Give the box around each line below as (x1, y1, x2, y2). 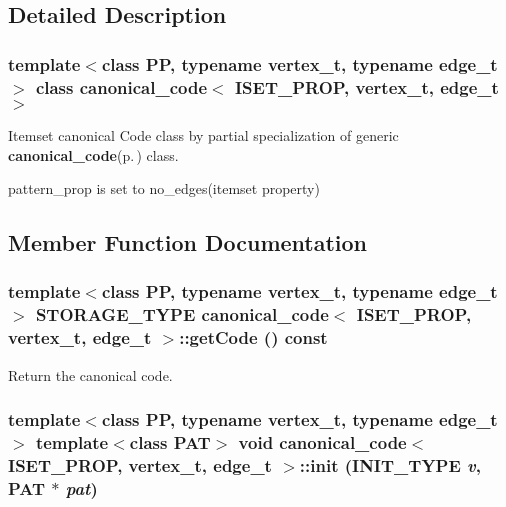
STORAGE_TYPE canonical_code (35, 302, 329, 327)
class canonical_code (35, 74, 208, 99)
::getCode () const (179, 325, 328, 350)
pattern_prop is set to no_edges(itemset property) (8, 178, 320, 199)
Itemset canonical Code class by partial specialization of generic (8, 124, 399, 145)
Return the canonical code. (8, 364, 173, 385)
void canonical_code (238, 429, 407, 454)
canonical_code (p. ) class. (8, 144, 179, 165)
